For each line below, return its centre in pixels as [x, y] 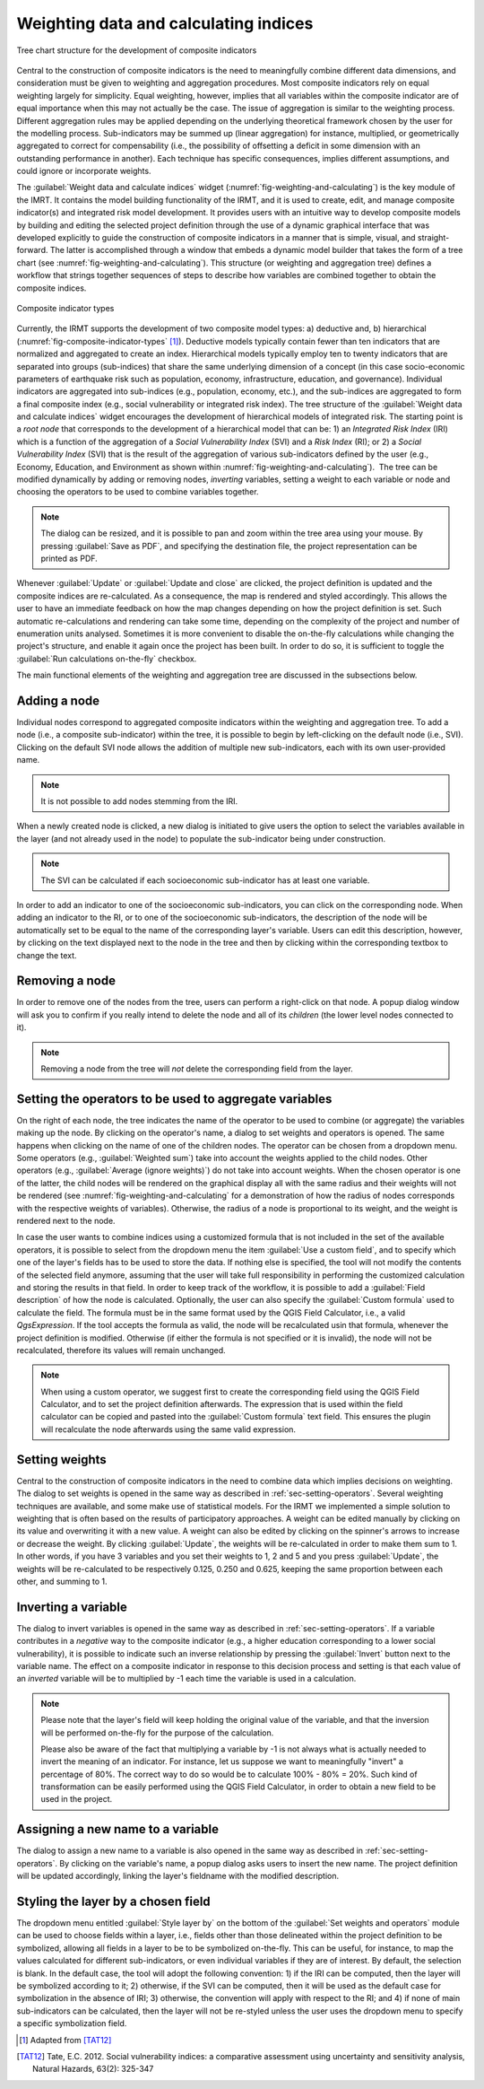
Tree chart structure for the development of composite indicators [137, 50]
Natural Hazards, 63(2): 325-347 [93, 2069]
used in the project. [77, 1799]
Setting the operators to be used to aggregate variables [174, 1099]
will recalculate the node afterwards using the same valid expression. [168, 1429]
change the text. [47, 955]
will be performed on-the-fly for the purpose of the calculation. [157, 1733]
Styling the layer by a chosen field [113, 1901]
